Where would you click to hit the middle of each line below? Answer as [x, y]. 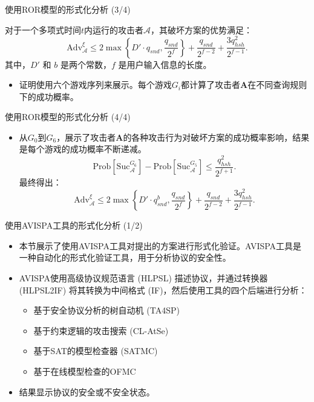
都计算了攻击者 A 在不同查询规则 [244, 85]
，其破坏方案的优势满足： [202, 29]
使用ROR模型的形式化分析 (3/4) [68, 9]
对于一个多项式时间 [43, 29]
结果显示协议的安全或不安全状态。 [87, 391]
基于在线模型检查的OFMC [85, 371]
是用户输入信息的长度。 [165, 64]
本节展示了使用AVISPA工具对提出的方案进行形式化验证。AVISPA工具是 [160, 245]
